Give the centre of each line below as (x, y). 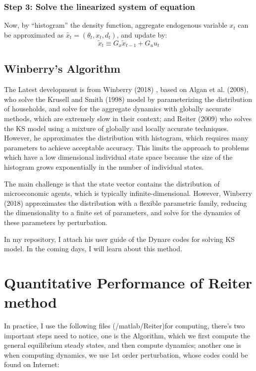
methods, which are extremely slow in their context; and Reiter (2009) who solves (128, 118)
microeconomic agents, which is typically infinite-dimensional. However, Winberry (128, 193)
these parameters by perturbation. (56, 222)
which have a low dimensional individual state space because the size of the (118, 157)
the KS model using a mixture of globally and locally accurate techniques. (116, 128)
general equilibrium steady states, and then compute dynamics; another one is (123, 345)
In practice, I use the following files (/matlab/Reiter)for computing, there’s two (125, 326)
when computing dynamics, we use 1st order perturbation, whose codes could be (126, 354)
